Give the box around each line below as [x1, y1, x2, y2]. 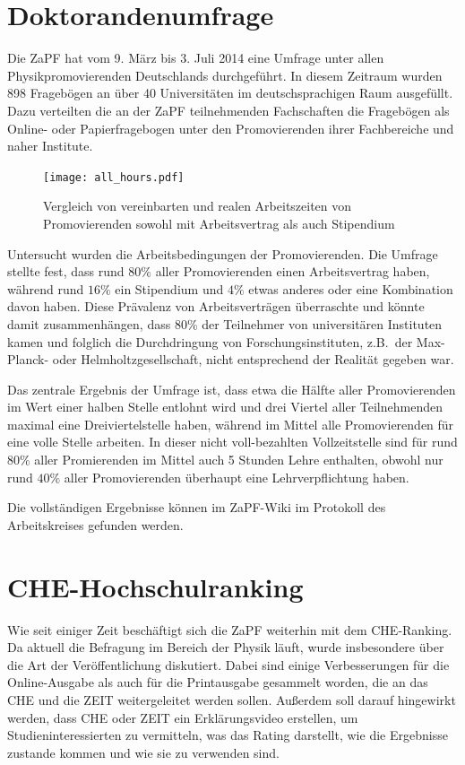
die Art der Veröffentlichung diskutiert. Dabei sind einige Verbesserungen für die [7, 655, 450, 674]
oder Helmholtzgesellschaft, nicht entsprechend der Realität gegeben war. [52, 350, 454, 369]
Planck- [7, 350, 49, 369]
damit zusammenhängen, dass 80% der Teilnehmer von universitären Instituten [7, 314, 443, 333]
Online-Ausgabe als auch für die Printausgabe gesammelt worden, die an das [7, 673, 428, 691]
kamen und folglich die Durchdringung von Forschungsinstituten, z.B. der [7, 332, 413, 351]
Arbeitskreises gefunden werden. [7, 515, 184, 534]
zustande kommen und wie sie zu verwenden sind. [7, 743, 280, 761]
